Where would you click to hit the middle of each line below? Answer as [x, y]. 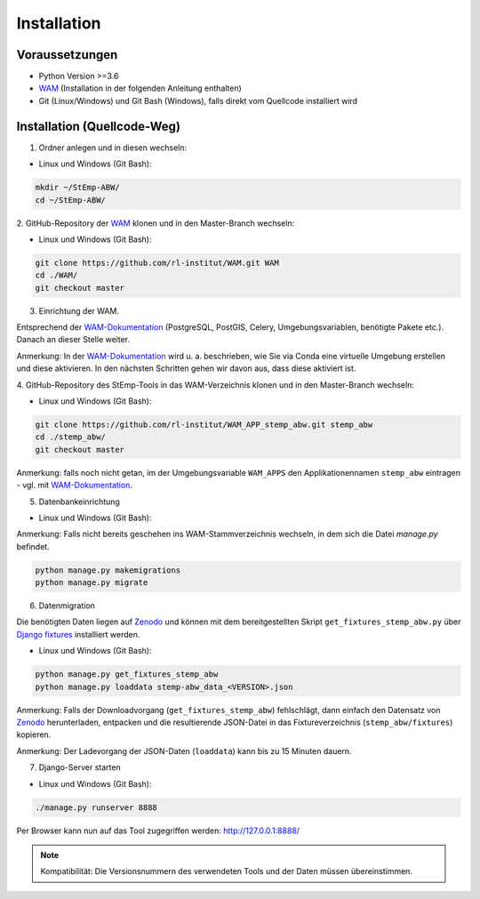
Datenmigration [67, 606]
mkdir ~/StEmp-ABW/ [77, 188]
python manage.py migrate [92, 583]
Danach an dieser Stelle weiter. [73, 340]
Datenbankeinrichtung [79, 502]
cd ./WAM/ [56, 275]
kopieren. [34, 734]
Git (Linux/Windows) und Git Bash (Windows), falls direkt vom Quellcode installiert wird [198, 100]
